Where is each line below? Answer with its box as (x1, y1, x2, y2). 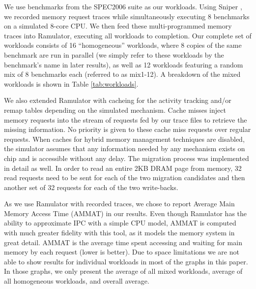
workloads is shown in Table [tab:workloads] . (4, 78, 139, 89)
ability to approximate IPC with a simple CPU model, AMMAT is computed (4, 218, 236, 228)
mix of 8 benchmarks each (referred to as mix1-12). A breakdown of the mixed (4, 69, 241, 79)
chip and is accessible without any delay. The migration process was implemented (4, 153, 249, 163)
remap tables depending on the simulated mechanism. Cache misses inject (4, 104, 226, 115)
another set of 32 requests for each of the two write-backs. (4, 182, 178, 192)
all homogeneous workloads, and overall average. (4, 276, 149, 286)
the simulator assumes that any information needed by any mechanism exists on (4, 143, 245, 154)
